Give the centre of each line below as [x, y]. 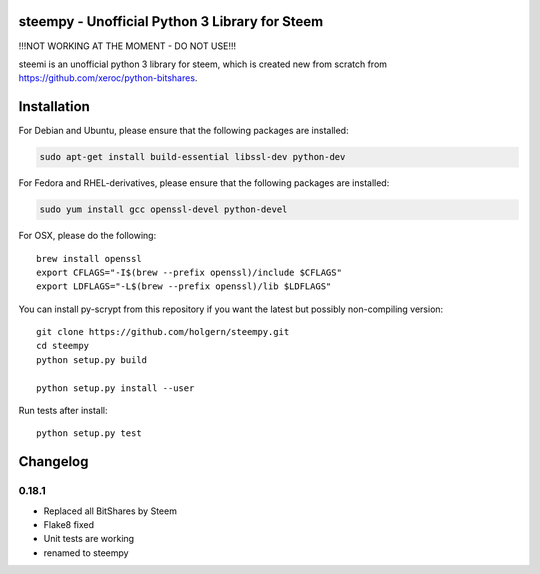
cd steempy [63, 346]
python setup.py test [89, 433]
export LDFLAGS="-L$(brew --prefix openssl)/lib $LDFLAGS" [184, 286]
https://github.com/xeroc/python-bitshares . [108, 78]
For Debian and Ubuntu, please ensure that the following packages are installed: [183, 131]
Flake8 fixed [69, 524]
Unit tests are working [89, 539]
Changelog [53, 461]
